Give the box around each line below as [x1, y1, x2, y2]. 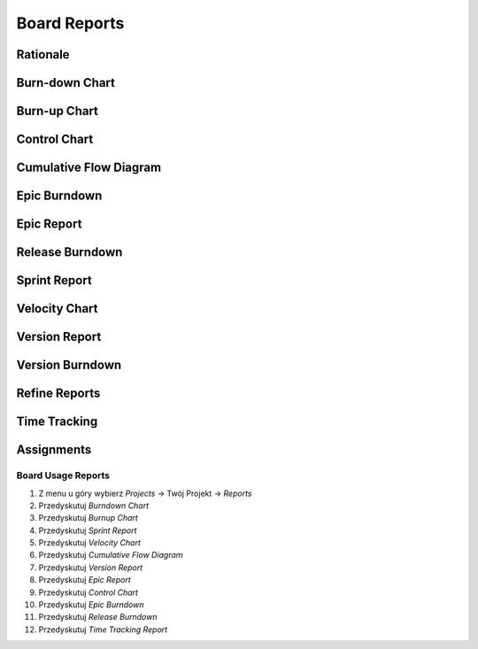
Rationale [16, 47, 70, 62]
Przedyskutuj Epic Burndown [38, 599, 144, 610]
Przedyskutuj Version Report [38, 562, 143, 573]
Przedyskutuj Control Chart [38, 587, 139, 598]
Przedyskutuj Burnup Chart [38, 513, 139, 523]
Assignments [16, 443, 92, 458]
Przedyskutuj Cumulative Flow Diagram [38, 550, 183, 560]
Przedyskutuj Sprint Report [38, 525, 137, 536]
